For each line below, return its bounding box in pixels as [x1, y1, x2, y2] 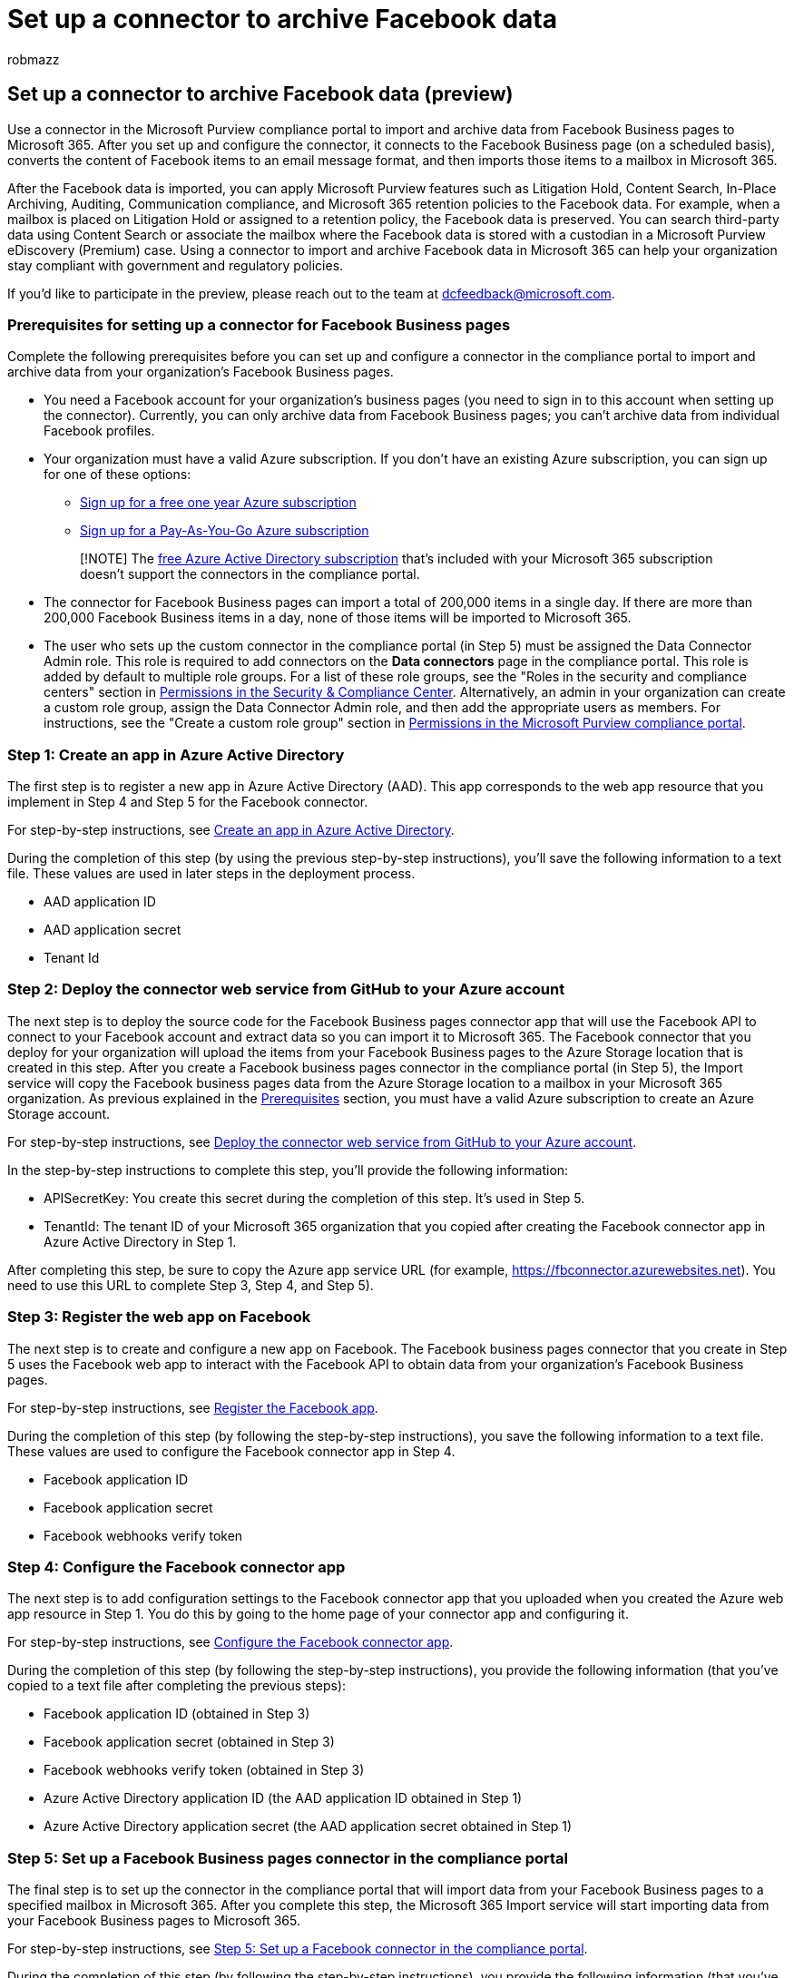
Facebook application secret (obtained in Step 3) [44, 1734, 335, 1750]
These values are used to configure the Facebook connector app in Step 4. [7, 1443, 456, 1459]
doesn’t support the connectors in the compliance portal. [80, 566, 420, 583]
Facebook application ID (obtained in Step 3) [44, 1706, 310, 1722]
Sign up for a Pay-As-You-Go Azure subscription [80, 523, 369, 539]
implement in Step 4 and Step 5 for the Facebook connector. [7, 794, 368, 810]
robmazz [7, 51, 60, 67]
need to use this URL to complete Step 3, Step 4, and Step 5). [7, 1277, 374, 1293]
